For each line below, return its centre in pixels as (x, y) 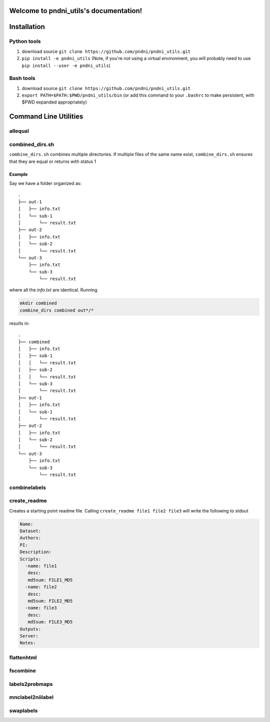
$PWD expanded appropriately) (54, 102)
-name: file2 (41, 587)
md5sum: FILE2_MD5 (50, 601)
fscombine (22, 671)
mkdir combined (38, 303)
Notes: (28, 643)
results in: (19, 323)
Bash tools (22, 78)
